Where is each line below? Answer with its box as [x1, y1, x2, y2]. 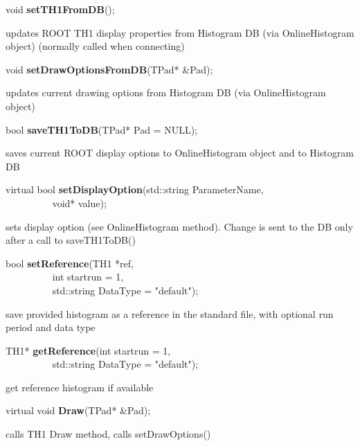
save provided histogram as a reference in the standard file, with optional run [6, 306, 334, 321]
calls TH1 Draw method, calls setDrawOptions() [6, 427, 211, 441]
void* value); [52, 195, 107, 210]
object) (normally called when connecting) [6, 39, 185, 53]
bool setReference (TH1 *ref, [6, 256, 134, 270]
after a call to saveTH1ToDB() [6, 233, 136, 247]
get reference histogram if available [6, 380, 154, 394]
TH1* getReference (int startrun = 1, [6, 343, 171, 357]
